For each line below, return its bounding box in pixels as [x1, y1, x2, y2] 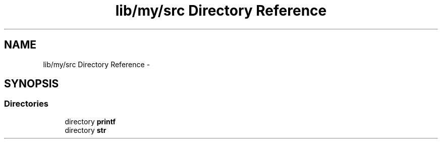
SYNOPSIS [4, 77, 59, 90]
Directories [4, 99, 48, 109]
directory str [65, 125, 106, 134]
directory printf [65, 117, 116, 126]
